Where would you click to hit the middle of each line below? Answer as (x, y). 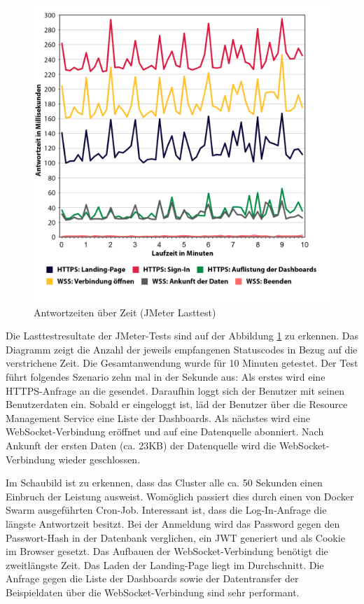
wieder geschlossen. (99, 459)
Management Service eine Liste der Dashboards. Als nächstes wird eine (158, 417)
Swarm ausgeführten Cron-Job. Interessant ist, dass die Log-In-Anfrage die (166, 510)
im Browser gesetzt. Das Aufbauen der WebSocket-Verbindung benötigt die (167, 551)
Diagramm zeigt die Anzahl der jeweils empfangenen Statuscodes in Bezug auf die (182, 349)
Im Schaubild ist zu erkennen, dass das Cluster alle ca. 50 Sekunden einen (164, 483)
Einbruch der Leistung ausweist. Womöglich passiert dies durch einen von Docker (180, 496)
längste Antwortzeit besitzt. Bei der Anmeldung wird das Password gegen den (173, 523)
